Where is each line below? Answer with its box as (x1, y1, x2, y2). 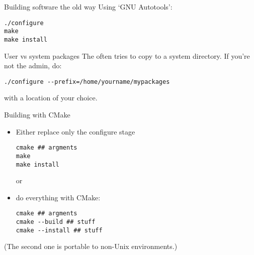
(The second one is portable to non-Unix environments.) (4, 241, 178, 251)
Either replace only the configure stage (16, 126, 135, 137)
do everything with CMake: (16, 192, 101, 202)
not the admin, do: (4, 60, 62, 71)
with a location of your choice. (4, 92, 98, 103)
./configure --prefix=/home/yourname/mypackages (4, 78, 170, 85)
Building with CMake (4, 109, 70, 119)
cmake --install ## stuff (16, 226, 103, 234)
